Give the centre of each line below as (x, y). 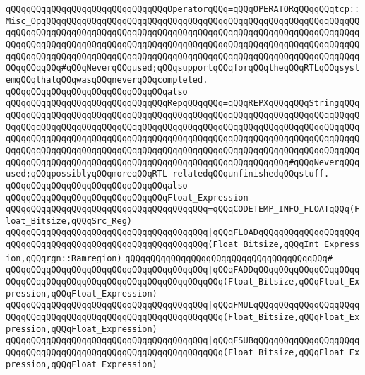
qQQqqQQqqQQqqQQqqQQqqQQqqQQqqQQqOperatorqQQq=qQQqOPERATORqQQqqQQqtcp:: (183, 9)
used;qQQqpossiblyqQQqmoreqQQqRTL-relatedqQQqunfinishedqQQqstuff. (168, 174)
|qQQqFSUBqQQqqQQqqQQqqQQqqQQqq (284, 341)
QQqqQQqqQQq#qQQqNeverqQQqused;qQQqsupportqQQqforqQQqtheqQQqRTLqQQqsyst (183, 68)
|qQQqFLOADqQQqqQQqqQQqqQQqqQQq (284, 233)
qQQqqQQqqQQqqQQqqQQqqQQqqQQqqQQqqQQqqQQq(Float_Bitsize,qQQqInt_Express (183, 245)
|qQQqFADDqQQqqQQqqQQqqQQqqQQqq (284, 270)
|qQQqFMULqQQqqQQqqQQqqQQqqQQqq (284, 305)
